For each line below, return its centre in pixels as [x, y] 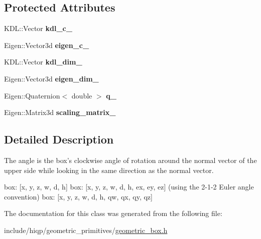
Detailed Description [59, 139]
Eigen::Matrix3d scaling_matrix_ [60, 112]
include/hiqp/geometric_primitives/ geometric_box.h [86, 230]
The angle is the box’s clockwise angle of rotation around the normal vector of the [130, 160]
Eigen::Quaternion [32, 95]
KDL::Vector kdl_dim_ [43, 62]
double [82, 95]
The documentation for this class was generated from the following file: [113, 213]
